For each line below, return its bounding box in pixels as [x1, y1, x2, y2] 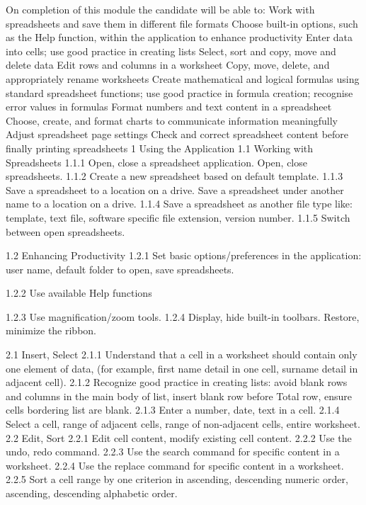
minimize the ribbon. [6, 323, 97, 338]
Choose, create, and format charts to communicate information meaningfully [6, 113, 338, 127]
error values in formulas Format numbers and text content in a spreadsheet [6, 99, 332, 114]
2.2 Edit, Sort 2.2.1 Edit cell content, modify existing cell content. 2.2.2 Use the [6, 430, 352, 445]
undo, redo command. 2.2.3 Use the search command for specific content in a [6, 444, 340, 459]
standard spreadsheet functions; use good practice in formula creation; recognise [6, 85, 353, 100]
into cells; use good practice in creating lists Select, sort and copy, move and [6, 43, 336, 58]
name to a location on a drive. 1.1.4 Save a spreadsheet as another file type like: [6, 196, 353, 211]
